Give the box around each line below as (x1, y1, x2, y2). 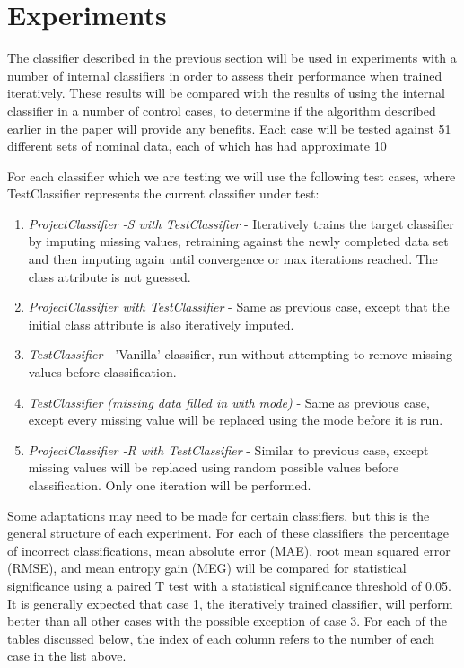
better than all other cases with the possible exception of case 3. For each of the (7, 611, 447, 630)
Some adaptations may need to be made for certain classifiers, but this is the (7, 505, 430, 524)
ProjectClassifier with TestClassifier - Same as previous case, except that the (28, 297, 450, 316)
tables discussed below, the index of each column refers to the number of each (7, 628, 435, 647)
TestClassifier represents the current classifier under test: (7, 184, 320, 203)
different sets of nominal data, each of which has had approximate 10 (7, 136, 387, 155)
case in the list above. (7, 646, 127, 665)
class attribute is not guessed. (28, 267, 191, 286)
